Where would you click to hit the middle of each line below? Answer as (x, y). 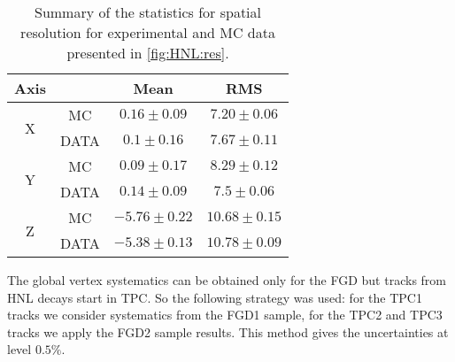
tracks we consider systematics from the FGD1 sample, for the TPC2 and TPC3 (225, 315)
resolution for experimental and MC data (148, 32)
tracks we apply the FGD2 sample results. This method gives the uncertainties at (228, 331)
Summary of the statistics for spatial (148, 12)
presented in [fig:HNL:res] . (148, 53)
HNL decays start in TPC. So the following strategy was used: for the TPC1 (215, 297)
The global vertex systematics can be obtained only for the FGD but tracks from (227, 280)
